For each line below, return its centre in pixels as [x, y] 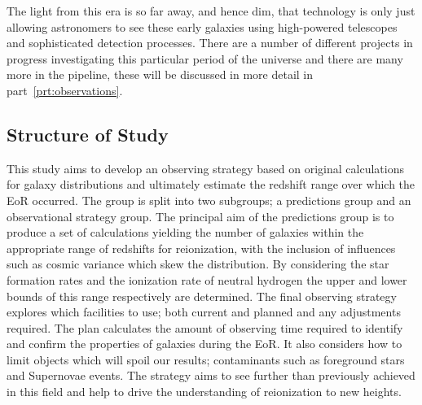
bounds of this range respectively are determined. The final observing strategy [202, 296]
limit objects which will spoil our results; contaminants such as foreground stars [206, 359]
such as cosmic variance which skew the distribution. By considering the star [198, 264]
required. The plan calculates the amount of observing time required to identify [205, 327]
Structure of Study [88, 134]
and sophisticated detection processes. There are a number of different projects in [210, 43]
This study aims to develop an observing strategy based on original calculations [205, 168]
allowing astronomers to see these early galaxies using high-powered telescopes [202, 26]
